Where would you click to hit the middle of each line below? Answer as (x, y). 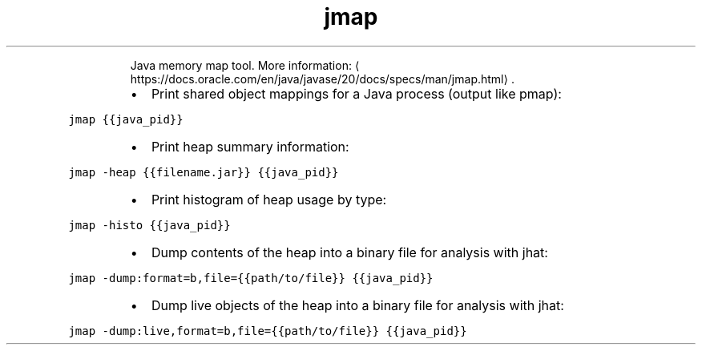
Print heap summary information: (250, 146)
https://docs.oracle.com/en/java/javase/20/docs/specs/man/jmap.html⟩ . (322, 79)
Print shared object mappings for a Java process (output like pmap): (356, 93)
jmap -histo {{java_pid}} (149, 225)
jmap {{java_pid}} (126, 119)
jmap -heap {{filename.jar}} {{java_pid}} (204, 172)
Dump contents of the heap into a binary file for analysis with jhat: (349, 252)
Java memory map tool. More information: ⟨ (245, 65)
